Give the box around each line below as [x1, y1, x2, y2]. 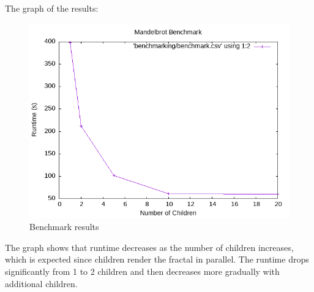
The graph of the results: [5, 2, 99, 14]
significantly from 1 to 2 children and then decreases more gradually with [5, 264, 280, 277]
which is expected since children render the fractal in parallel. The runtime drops [5, 253, 309, 266]
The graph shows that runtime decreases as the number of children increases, [5, 240, 294, 253]
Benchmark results [29, 220, 99, 233]
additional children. [5, 277, 78, 290]
